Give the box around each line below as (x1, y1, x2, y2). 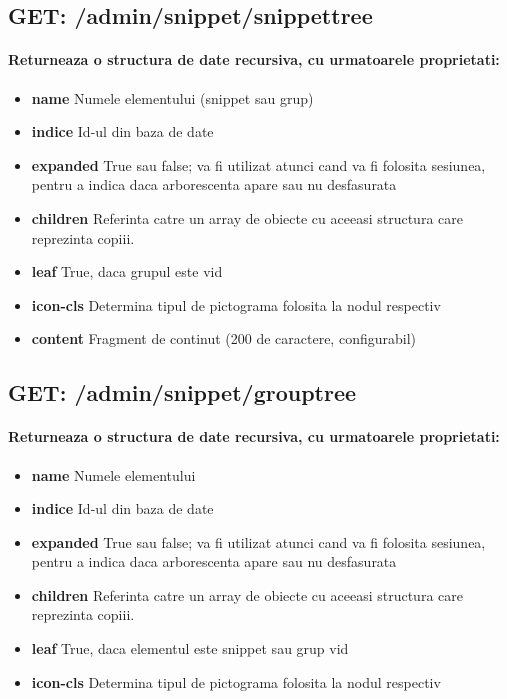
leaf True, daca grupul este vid (31, 261, 223, 282)
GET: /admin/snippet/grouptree (8, 377, 357, 408)
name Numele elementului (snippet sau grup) (31, 87, 314, 108)
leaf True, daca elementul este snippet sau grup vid (31, 638, 349, 659)
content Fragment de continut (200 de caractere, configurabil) (31, 328, 416, 349)
